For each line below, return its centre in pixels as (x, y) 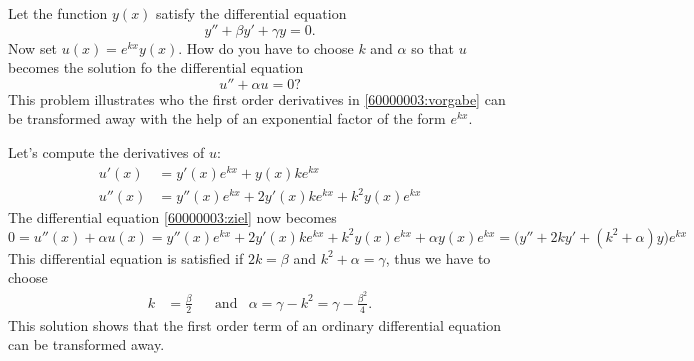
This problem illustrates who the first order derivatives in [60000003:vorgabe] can (257, 98)
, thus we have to (438, 257)
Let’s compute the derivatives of (106, 151)
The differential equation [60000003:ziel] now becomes (172, 217)
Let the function (58, 13)
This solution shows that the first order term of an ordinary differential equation (255, 324)
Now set (33, 47)
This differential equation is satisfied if (126, 257)
